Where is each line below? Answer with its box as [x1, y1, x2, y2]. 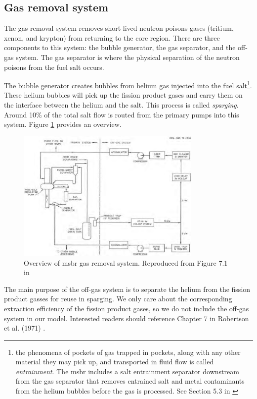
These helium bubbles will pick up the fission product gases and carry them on [4, 90, 243, 100]
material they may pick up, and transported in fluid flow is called [15, 356, 214, 367]
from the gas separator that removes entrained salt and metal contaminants [15, 376, 245, 386]
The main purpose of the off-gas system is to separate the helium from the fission [4, 284, 251, 294]
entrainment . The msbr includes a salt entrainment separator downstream [15, 366, 239, 376]
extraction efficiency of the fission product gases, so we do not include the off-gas [4, 303, 249, 313]
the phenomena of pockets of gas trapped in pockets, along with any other [15, 346, 241, 357]
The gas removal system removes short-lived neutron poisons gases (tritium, [4, 23, 234, 33]
